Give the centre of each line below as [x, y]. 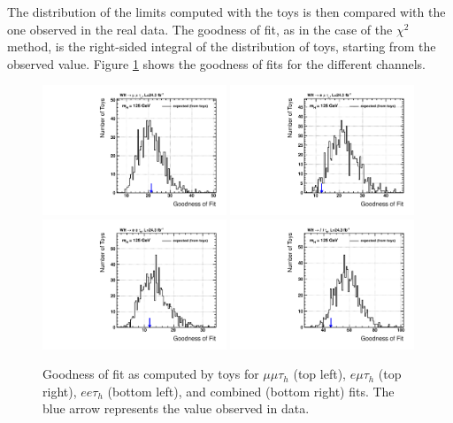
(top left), [319, 374]
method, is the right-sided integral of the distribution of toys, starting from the [222, 46]
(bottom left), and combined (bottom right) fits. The [251, 391]
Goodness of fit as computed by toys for [151, 374]
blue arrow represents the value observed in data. [176, 408]
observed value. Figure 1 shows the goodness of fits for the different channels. [216, 63]
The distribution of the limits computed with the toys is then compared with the [226, 12]
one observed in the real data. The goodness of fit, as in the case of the [200, 29]
